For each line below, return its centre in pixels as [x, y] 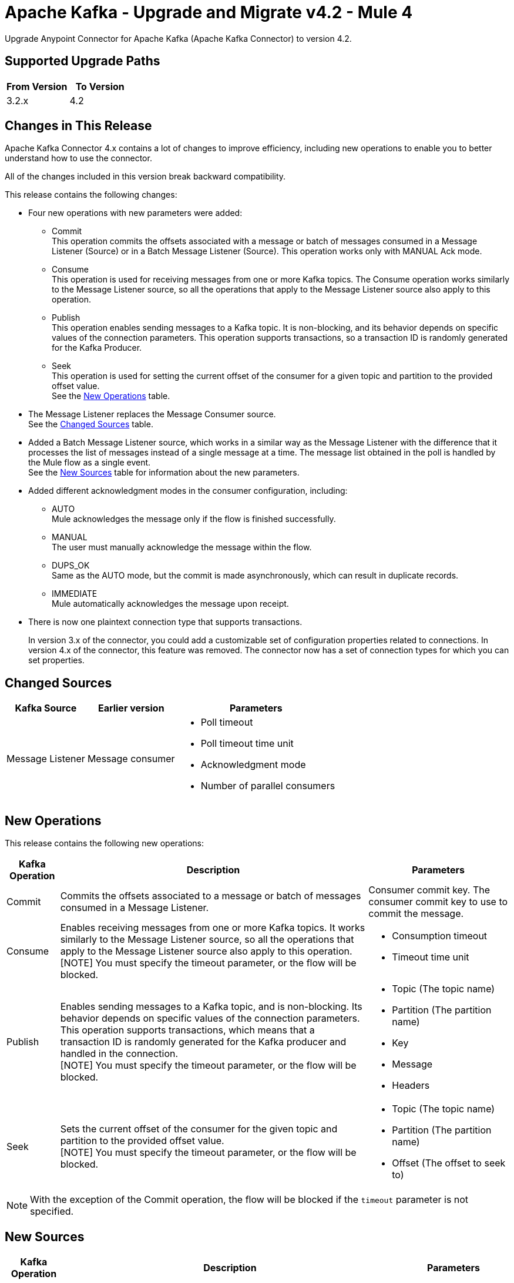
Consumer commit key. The [429, 890]
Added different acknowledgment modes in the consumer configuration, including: [188, 491]
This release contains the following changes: [91, 195]
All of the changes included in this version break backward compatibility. [145, 177]
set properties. [56, 660]
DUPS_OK [71, 566]
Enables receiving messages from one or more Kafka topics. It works [213, 928]
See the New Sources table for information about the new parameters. [164, 473]
